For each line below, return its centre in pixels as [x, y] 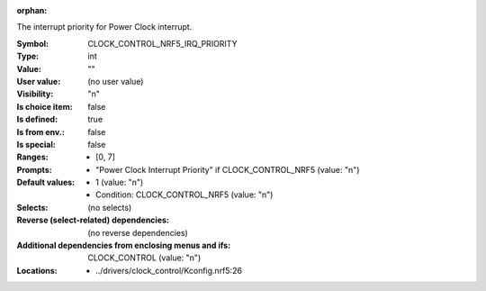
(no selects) [110, 207]
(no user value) [116, 81]
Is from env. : [40, 132]
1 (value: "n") [120, 182]
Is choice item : [45, 106]
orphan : [32, 10]
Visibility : [35, 94]
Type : [28, 56]
